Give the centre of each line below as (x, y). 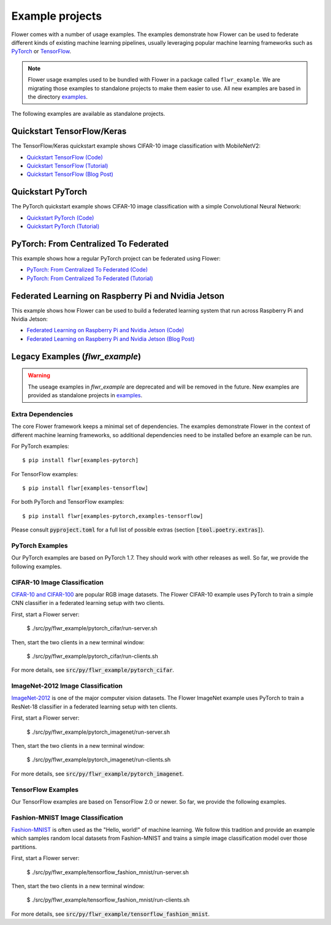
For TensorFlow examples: (45, 474)
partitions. (24, 847)
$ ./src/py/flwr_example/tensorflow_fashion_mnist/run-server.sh (108, 872)
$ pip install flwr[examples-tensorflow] (85, 488)
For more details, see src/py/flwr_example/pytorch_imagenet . (97, 774)
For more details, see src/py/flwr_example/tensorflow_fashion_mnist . (111, 914)
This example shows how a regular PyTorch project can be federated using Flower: (116, 258)
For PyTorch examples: (40, 446)
